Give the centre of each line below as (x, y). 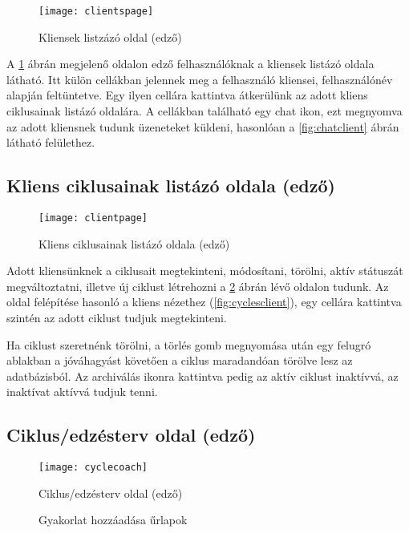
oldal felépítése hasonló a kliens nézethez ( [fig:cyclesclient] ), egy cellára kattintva (204, 302)
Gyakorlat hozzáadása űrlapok (113, 520)
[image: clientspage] (96, 11)
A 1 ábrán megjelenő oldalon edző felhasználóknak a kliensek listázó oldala (190, 64)
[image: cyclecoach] (93, 468)
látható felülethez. (51, 142)
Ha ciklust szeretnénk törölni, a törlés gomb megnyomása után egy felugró (189, 344)
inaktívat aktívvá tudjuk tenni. (82, 392)
